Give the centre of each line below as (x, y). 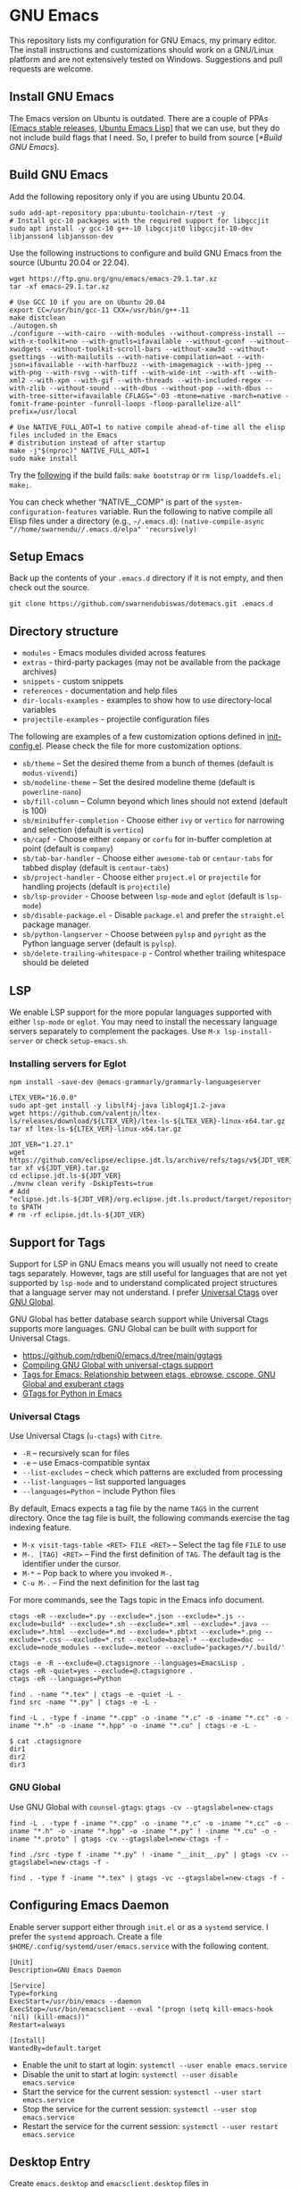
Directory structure (64, 631)
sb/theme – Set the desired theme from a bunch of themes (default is (148, 764)
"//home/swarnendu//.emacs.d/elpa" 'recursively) (104, 529)
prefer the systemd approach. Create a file (86, 1936)
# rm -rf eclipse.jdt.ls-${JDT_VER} (77, 1216)
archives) (39, 672)
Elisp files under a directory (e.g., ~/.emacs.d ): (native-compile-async (137, 521)
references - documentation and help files (100, 691)
